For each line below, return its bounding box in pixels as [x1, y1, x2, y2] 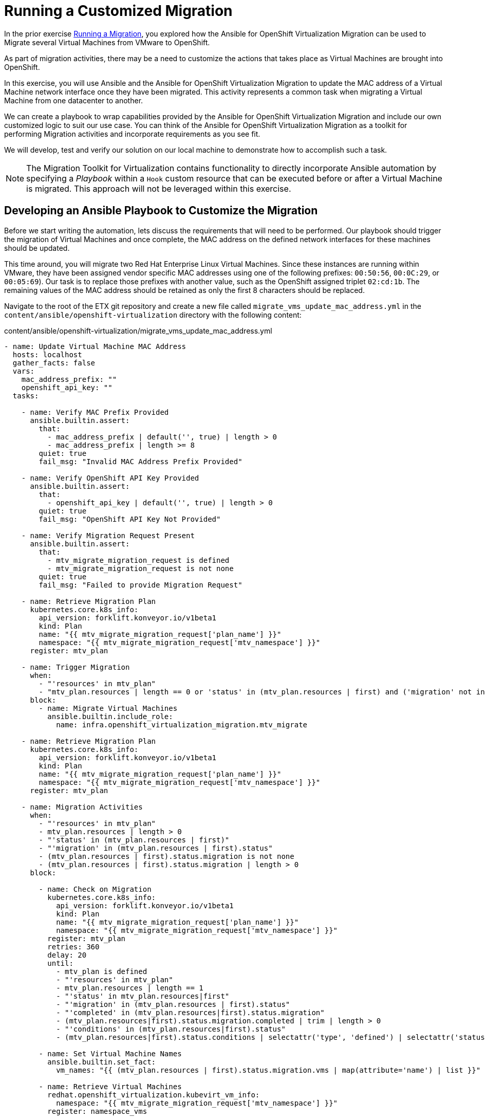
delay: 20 [47, 950, 87, 959]
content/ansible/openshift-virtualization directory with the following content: [4, 310, 302, 319]
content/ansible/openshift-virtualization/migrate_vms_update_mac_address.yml [4, 326, 272, 335]
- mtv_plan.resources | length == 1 [56, 983, 203, 992]
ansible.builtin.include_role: [47, 712, 173, 721]
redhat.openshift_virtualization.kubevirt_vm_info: [47, 1090, 260, 1099]
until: [47, 959, 73, 967]
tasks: [12, 391, 39, 400]
